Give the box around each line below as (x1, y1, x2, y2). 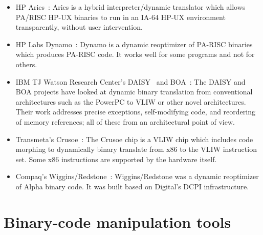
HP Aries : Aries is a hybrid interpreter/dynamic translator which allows (15, 2, 246, 12)
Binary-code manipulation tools (4, 211, 231, 232)
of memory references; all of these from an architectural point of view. (15, 116, 235, 127)
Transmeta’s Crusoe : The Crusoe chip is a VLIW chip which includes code (15, 133, 253, 144)
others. (15, 58, 37, 69)
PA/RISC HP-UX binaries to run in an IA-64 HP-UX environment (15, 11, 226, 22)
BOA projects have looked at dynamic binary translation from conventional (15, 86, 253, 97)
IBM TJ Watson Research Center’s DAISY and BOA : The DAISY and (15, 76, 246, 87)
